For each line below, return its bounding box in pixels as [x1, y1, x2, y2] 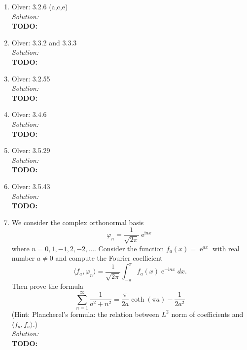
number [11, 253, 35, 263]
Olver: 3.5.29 [11, 145, 50, 156]
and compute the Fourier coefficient [55, 253, 163, 263]
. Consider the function [94, 243, 164, 253]
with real [212, 243, 240, 253]
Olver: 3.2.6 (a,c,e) [11, 1, 68, 11]
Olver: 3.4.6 [11, 109, 47, 119]
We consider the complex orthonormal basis [11, 217, 144, 227]
